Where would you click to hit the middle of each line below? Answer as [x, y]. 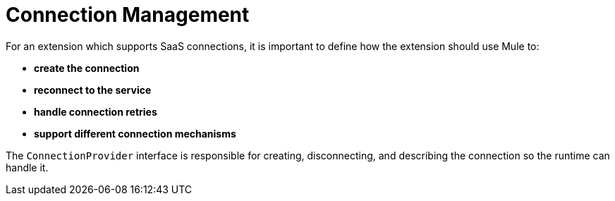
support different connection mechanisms [135, 133]
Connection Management [128, 15]
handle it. [27, 167]
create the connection [87, 68]
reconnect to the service [93, 90]
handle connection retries [96, 111]
